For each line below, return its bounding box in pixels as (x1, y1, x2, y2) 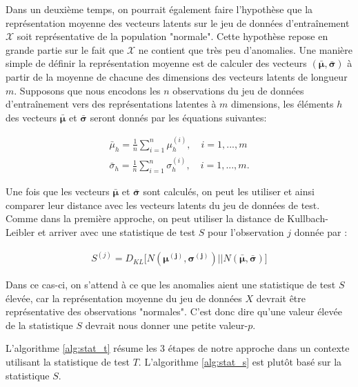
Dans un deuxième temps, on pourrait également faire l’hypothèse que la (6, 2, 313, 16)
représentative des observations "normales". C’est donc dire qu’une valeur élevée (6, 304, 342, 319)
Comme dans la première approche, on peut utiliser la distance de (6, 211, 284, 226)
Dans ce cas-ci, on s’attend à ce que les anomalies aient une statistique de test (6, 277, 336, 292)
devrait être (256, 290, 306, 305)
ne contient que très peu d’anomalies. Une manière (138, 42, 352, 57)
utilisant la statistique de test (6, 355, 130, 369)
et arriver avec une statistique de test (37, 225, 196, 239)
